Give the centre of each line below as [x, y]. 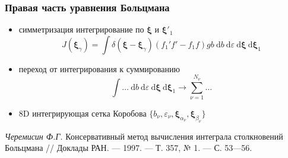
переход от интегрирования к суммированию [99, 68]
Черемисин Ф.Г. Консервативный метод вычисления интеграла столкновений [144, 136]
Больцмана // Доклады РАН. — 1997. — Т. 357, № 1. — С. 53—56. [129, 148]
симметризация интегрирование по [81, 29]
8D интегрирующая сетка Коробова [83, 113]
